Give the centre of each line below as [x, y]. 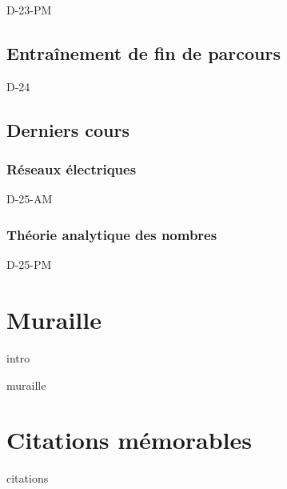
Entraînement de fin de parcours [144, 52]
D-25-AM [30, 199]
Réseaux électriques [72, 169]
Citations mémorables [129, 440]
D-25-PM [29, 265]
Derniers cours [68, 129]
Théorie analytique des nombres [112, 234]
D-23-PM [29, 10]
